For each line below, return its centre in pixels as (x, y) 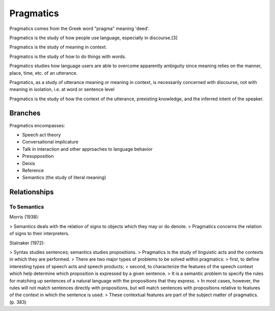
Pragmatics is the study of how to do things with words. (68, 56)
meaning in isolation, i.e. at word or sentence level (62, 90)
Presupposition (38, 156)
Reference (33, 170)
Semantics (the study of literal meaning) (64, 178)
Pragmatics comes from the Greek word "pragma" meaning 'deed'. (79, 29)
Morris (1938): (24, 217)
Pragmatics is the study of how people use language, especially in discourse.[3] (93, 38)
